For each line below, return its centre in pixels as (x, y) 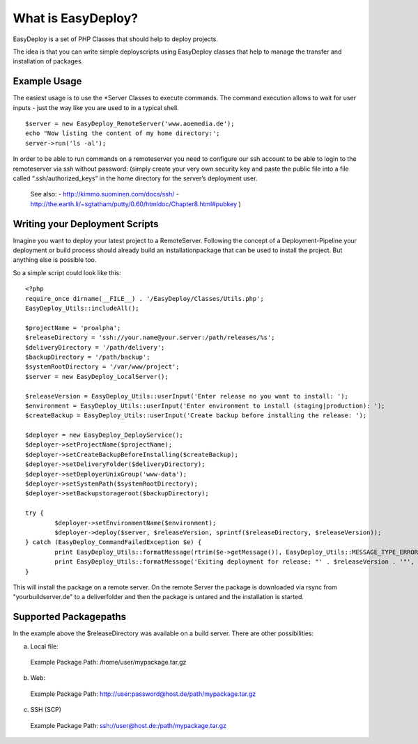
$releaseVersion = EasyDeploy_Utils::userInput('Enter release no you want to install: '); (187, 396)
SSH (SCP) (46, 710)
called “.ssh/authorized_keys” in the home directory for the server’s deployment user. (135, 178)
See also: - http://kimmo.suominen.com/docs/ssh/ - (104, 194)
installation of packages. (48, 61)
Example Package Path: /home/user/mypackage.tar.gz (108, 662)
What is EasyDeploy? (76, 18)
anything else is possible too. (55, 260)
